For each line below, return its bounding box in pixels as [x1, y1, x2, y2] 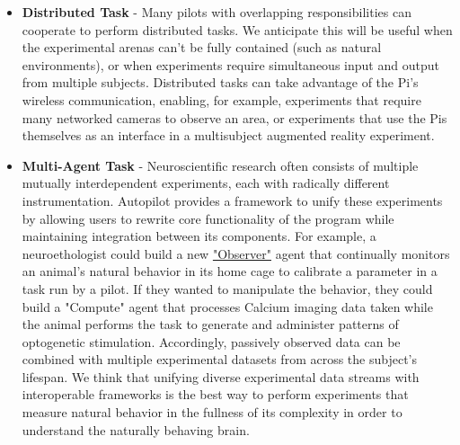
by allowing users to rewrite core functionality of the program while [22, 209, 394, 227]
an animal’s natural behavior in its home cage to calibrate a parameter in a [22, 262, 438, 280]
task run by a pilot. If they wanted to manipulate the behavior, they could [22, 279, 433, 298]
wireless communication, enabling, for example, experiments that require [22, 90, 421, 109]
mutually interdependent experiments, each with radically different [22, 174, 390, 192]
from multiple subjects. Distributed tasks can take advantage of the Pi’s [22, 73, 419, 92]
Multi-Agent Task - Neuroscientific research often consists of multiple [22, 156, 419, 174]
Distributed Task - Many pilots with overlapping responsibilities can [22, 3, 411, 21]
